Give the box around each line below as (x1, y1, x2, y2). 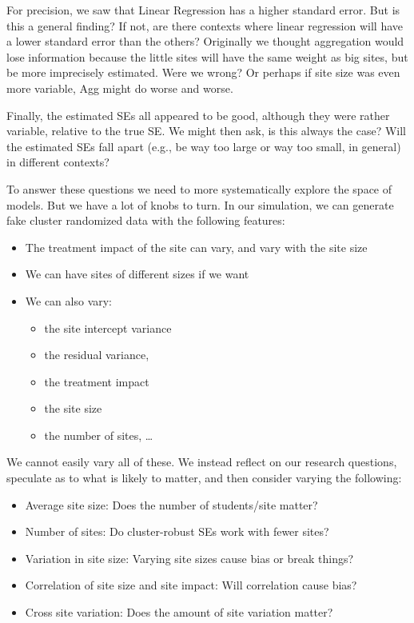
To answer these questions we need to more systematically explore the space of (6, 180, 392, 197)
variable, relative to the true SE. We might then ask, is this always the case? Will (6, 122, 406, 139)
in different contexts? (6, 154, 109, 170)
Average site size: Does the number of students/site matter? (25, 496, 318, 513)
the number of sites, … (44, 426, 153, 443)
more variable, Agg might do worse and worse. (6, 79, 233, 96)
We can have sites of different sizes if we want (25, 266, 249, 282)
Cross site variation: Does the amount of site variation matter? (25, 604, 333, 621)
